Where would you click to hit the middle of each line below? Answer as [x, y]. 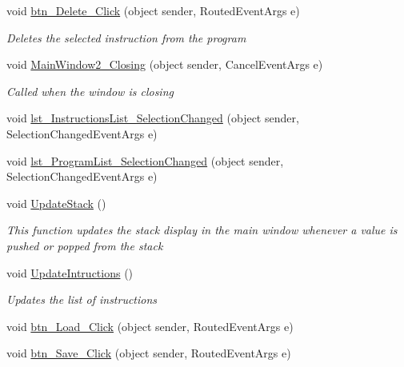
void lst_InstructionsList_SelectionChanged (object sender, [153, 118]
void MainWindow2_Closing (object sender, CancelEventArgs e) [165, 64]
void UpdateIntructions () [70, 272]
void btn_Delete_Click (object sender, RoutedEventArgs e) [153, 10]
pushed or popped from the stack [85, 245]
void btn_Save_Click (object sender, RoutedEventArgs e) [149, 353]
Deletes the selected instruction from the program [126, 37]
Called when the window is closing [90, 91]
